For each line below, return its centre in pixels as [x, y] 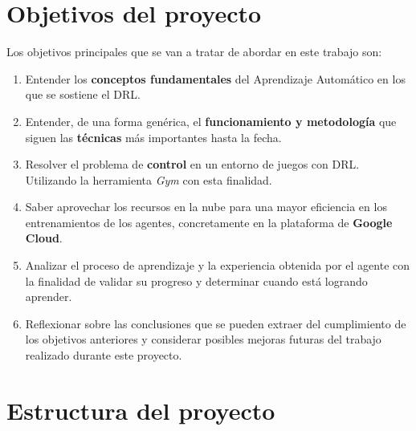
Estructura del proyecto [141, 410]
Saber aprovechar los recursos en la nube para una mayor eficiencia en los [206, 207]
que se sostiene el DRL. [83, 94]
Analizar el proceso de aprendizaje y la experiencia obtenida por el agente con [218, 265]
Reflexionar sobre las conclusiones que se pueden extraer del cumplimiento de [216, 323]
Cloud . [44, 238]
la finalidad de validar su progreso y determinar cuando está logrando [196, 281]
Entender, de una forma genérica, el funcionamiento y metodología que [211, 121]
